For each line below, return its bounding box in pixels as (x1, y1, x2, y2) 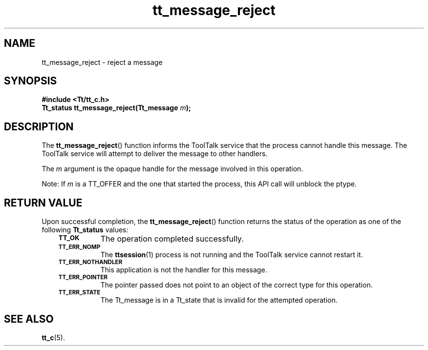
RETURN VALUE (4, 196, 83, 209)
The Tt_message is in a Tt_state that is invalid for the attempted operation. (100, 296, 338, 305)
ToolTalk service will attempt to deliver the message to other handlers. (42, 149, 268, 158)
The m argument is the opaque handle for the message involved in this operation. (42, 165, 303, 173)
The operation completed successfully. (100, 234, 244, 244)
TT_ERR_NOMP (58, 244, 101, 251)
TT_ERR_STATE (58, 289, 101, 296)
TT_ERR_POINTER (58, 274, 108, 281)
